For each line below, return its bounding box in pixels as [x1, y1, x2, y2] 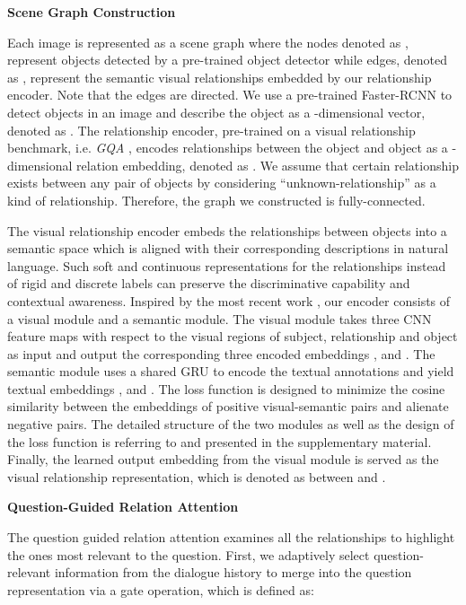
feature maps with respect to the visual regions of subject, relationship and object [7, 327, 458, 346]
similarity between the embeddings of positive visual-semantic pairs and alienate [7, 397, 449, 416]
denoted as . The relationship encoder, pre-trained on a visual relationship [7, 120, 416, 139]
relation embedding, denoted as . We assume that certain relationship [76, 155, 459, 174]
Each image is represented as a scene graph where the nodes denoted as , [7, 32, 409, 51]
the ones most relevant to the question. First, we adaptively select [7, 545, 370, 564]
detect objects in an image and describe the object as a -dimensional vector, [7, 102, 426, 121]
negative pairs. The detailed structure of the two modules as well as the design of [7, 415, 454, 434]
